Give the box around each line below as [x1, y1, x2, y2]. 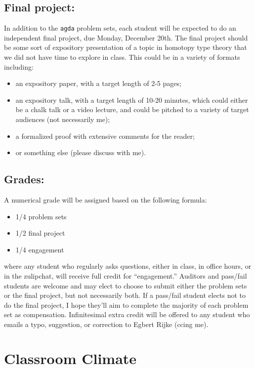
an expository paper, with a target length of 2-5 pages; [15, 78, 181, 88]
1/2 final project [15, 228, 65, 238]
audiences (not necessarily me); [15, 114, 110, 124]
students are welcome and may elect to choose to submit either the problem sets [4, 280, 247, 290]
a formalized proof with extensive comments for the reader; [15, 130, 195, 141]
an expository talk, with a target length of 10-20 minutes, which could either [15, 94, 248, 105]
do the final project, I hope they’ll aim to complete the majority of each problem [4, 299, 249, 310]
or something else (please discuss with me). [15, 147, 146, 158]
